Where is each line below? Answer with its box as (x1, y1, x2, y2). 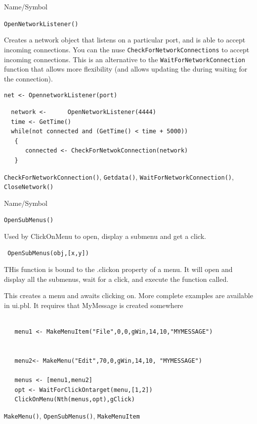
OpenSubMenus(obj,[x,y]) (7, 249, 89, 257)
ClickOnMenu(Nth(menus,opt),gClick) (14, 396, 135, 403)
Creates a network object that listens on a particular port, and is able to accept (4, 35, 246, 45)
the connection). (4, 73, 53, 83)
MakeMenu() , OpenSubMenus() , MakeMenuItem (4, 410, 140, 421)
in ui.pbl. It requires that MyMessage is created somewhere (4, 300, 183, 310)
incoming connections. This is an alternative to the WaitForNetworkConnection (4, 54, 245, 64)
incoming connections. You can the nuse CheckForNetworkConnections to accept (4, 44, 250, 54)
